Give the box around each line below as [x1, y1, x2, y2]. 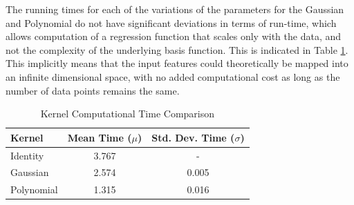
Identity [10, 148, 44, 162]
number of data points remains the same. [6, 83, 180, 97]
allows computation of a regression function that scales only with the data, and [6, 29, 342, 43]
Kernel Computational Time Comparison [40, 106, 215, 121]
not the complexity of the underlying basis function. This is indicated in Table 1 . [6, 42, 348, 57]
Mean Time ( [67, 130, 132, 144]
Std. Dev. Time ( [151, 130, 235, 144]
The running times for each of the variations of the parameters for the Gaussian [6, 2, 344, 16]
